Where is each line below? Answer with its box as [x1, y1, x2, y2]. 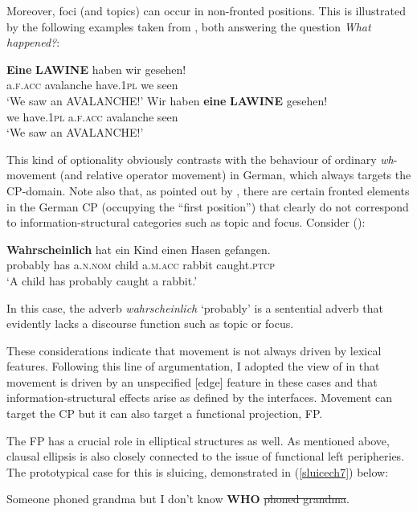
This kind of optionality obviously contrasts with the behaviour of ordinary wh [6, 150, 394, 167]
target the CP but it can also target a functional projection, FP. [6, 405, 323, 422]
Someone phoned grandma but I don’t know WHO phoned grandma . [6, 490, 350, 507]
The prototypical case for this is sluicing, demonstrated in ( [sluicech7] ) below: [6, 463, 389, 480]
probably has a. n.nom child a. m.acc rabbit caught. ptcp [6, 256, 276, 273]
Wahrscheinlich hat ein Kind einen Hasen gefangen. [6, 240, 271, 257]
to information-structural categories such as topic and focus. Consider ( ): [6, 214, 366, 231]
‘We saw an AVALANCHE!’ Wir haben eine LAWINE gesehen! [6, 92, 328, 109]
